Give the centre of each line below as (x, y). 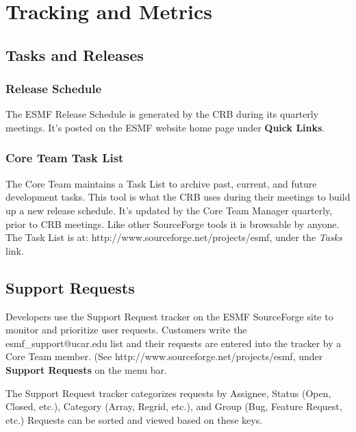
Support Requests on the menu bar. (86, 369)
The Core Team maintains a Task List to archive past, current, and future (161, 183)
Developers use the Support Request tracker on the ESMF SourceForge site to (169, 316)
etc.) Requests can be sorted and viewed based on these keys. (134, 419)
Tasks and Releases (75, 54)
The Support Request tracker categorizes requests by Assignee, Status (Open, (168, 393)
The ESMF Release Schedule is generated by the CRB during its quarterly (162, 114)
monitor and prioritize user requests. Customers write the (126, 330)
